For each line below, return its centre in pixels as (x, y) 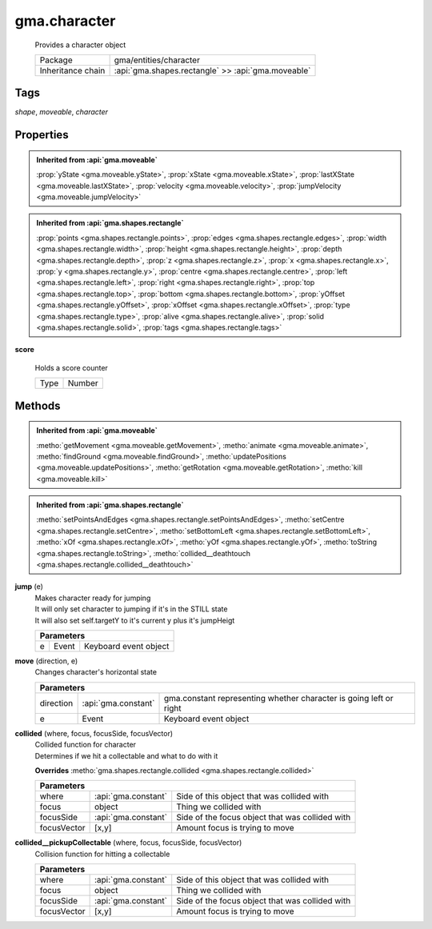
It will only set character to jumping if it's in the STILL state (131, 609)
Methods (38, 405)
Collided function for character (85, 745)
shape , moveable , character (61, 112)
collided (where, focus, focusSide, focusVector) (94, 733)
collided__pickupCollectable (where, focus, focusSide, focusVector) (128, 843)
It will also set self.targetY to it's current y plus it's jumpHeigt (135, 620)
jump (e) (29, 587)
